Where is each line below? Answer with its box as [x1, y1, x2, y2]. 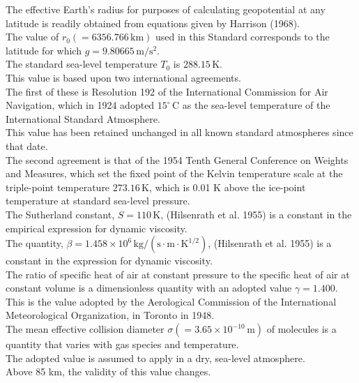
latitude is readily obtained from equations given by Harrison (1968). [6, 15, 300, 30]
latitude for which [6, 43, 82, 57]
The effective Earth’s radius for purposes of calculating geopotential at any [6, 2, 326, 16]
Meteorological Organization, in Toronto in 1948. [6, 308, 215, 322]
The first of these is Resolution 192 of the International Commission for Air [6, 84, 328, 98]
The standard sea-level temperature [6, 57, 158, 71]
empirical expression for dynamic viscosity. [6, 220, 188, 235]
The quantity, [6, 236, 63, 250]
